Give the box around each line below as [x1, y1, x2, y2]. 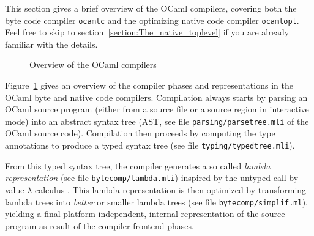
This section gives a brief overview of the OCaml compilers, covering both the [5, 2, 297, 14]
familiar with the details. [5, 37, 98, 50]
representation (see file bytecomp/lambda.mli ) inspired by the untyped [5, 171, 271, 184]
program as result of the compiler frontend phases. [5, 219, 194, 232]
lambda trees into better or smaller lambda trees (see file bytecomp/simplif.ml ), [5, 195, 308, 208]
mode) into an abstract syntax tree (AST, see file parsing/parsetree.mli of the [5, 114, 309, 127]
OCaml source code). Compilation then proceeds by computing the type [5, 127, 275, 139]
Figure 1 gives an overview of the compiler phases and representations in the [5, 79, 293, 92]
